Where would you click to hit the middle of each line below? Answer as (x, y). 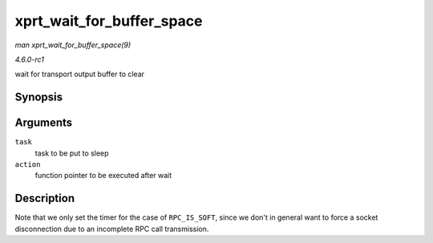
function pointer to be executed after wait (103, 176)
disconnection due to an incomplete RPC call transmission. (112, 229)
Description (45, 198)
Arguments (44, 123)
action (28, 165)
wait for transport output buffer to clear (79, 74)
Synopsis (39, 97)
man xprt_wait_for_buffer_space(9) (73, 45)
